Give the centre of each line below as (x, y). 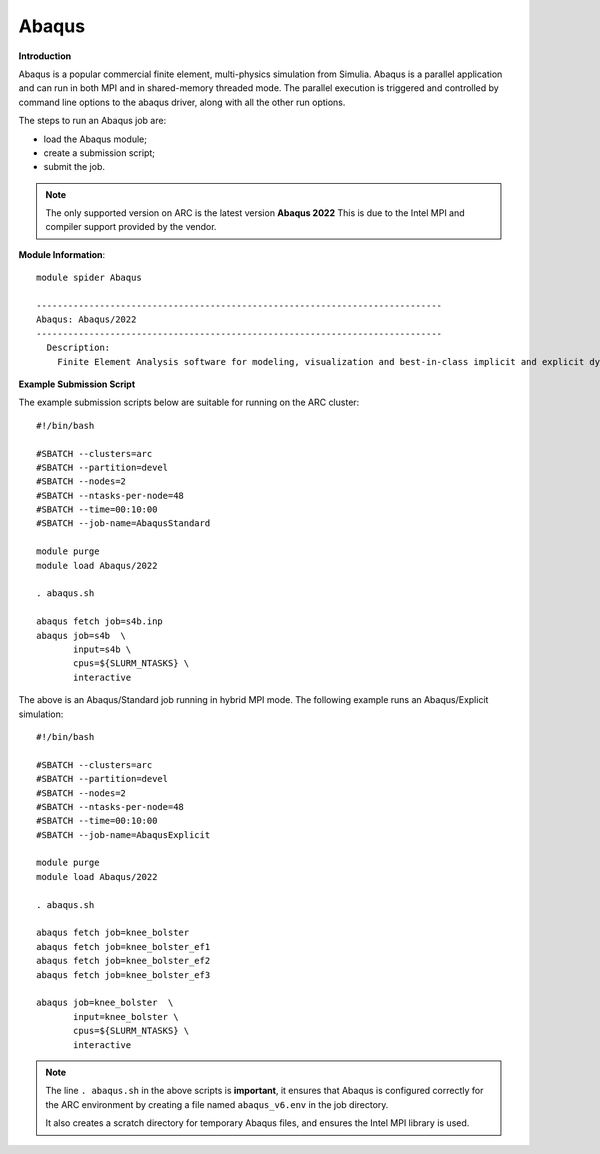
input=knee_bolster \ (126, 1016)
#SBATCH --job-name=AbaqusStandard (123, 523)
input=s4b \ (102, 649)
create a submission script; (99, 152)
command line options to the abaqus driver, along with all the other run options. (182, 102)
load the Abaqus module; (95, 139)
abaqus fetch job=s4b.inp (100, 621)
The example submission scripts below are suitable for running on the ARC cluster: (189, 402)
